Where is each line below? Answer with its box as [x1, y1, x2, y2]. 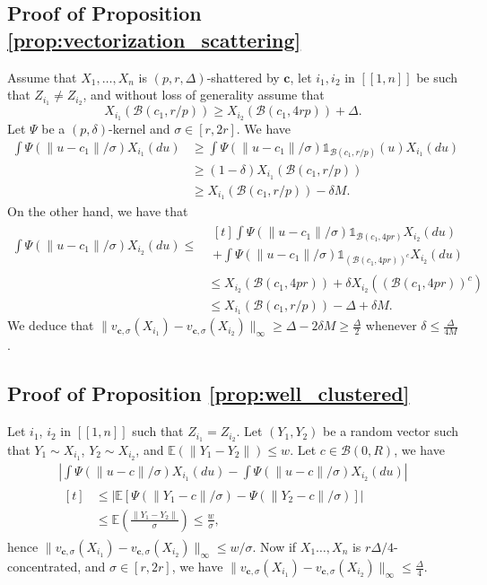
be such [416, 67, 458, 86]
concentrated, [7, 557, 82, 576]
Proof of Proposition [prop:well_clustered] [7, 380, 410, 407]
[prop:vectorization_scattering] [7, 25, 301, 53]
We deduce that [7, 316, 94, 335]
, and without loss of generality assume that [83, 85, 325, 104]
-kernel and [109, 118, 170, 137]
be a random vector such [323, 422, 459, 441]
